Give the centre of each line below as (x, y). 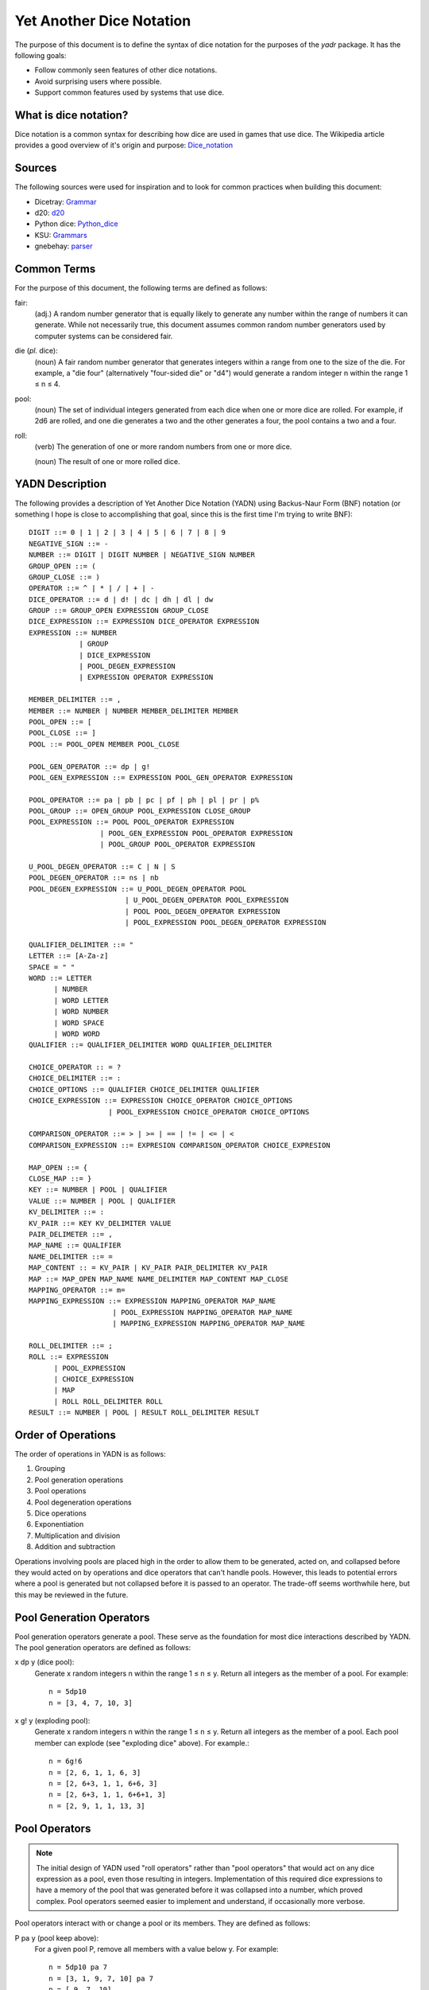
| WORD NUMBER (81, 1012)
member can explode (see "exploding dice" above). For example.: (142, 1742)
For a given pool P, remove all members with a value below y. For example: (157, 1949)
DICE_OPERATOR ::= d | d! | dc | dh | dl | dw (121, 599)
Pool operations (60, 1491)
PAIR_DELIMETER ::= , (71, 1234)
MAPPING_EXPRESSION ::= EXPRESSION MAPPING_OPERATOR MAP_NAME (153, 1301)
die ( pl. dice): (37, 351)
